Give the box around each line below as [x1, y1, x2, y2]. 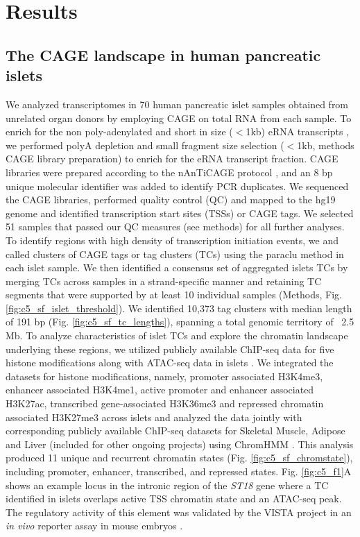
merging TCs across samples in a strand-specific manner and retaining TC [6, 273, 322, 288]
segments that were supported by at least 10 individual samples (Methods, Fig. [6, 287, 342, 302]
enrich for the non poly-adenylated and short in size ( [6, 124, 233, 139]
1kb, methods [297, 137, 354, 152]
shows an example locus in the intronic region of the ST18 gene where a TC [6, 477, 329, 492]
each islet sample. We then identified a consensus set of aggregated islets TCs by [6, 260, 348, 275]
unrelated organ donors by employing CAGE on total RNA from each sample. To [6, 110, 352, 125]
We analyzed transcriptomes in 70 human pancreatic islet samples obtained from [6, 96, 349, 111]
